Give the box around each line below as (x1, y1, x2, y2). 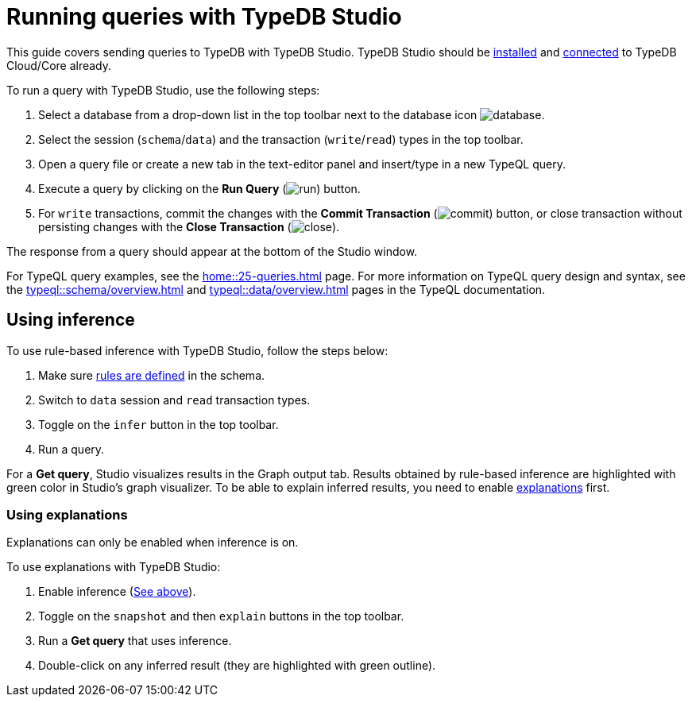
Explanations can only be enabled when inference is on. (6, 535, 299, 550)
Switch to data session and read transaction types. (38, 392, 311, 407)
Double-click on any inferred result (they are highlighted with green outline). (38, 659, 436, 673)
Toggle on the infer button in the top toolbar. (38, 417, 279, 431)
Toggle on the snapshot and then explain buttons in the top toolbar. (38, 609, 404, 624)
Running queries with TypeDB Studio (6, 3, 402, 30)
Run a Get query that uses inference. (38, 634, 232, 648)
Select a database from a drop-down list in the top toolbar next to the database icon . (38, 107, 545, 122)
